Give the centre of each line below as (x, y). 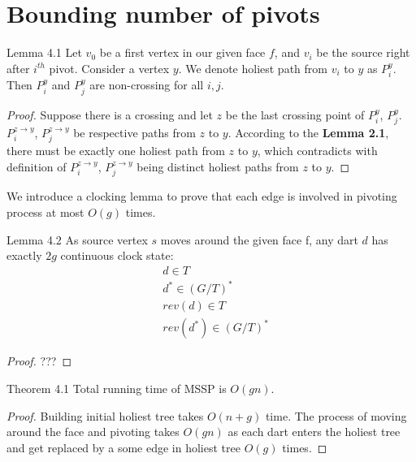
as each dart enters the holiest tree (314, 432)
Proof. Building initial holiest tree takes (105, 415)
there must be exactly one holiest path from (116, 151)
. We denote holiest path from (253, 68)
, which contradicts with (317, 151)
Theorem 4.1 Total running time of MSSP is (117, 389)
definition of (37, 166)
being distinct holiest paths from (218, 166)
